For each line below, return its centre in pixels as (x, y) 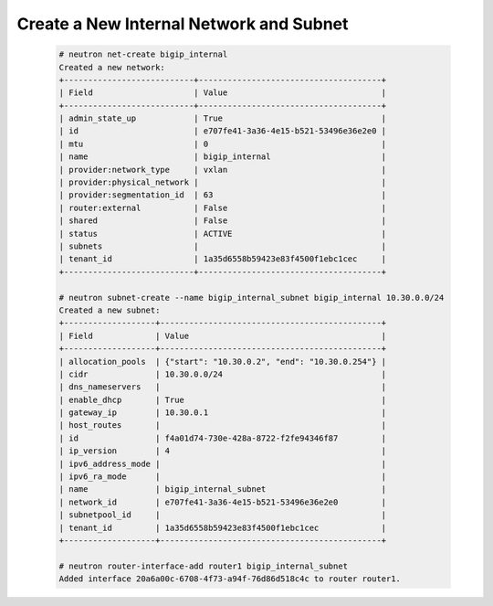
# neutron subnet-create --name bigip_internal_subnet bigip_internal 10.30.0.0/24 (252, 298)
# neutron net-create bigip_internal (143, 54)
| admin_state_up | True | (223, 118)
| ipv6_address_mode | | (223, 463)
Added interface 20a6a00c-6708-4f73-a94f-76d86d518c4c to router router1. (230, 579)
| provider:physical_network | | (223, 182)
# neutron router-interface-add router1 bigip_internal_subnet (204, 566)
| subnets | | (223, 246)
